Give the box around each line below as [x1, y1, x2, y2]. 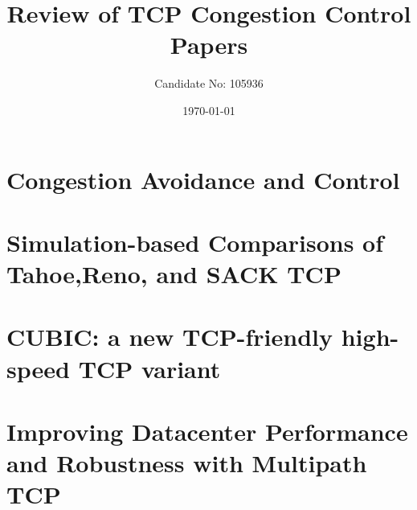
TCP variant [78, 352, 221, 385]
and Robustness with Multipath [6, 446, 367, 479]
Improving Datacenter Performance [6, 415, 408, 447]
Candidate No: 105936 [154, 75, 264, 92]
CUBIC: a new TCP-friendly [6, 320, 333, 353]
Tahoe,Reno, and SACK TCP [6, 257, 341, 290]
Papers [170, 28, 248, 61]
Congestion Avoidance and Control [6, 162, 400, 195]
